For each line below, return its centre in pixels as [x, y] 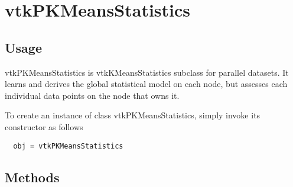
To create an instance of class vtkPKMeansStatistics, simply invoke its [133, 115]
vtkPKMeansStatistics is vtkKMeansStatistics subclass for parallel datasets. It [147, 72]
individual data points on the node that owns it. [92, 95]
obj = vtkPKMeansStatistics [68, 146]
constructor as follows [44, 126]
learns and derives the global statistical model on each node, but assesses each [146, 84]
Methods [32, 177]
